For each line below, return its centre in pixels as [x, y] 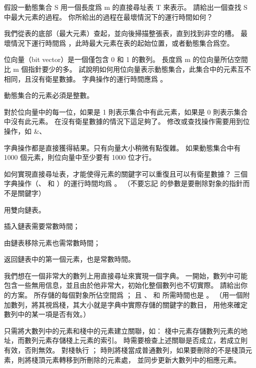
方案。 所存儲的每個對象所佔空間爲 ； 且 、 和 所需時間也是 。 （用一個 [127, 295]
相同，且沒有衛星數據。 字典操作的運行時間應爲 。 [86, 78]
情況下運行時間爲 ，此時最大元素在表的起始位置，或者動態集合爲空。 [122, 43]
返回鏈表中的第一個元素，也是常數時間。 [69, 259]
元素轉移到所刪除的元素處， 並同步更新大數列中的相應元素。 [143, 359]
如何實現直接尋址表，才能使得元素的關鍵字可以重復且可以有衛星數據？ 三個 [126, 173]
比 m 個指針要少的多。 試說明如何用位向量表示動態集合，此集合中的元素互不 [128, 69]
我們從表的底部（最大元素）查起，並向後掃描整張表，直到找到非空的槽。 [121, 33]
